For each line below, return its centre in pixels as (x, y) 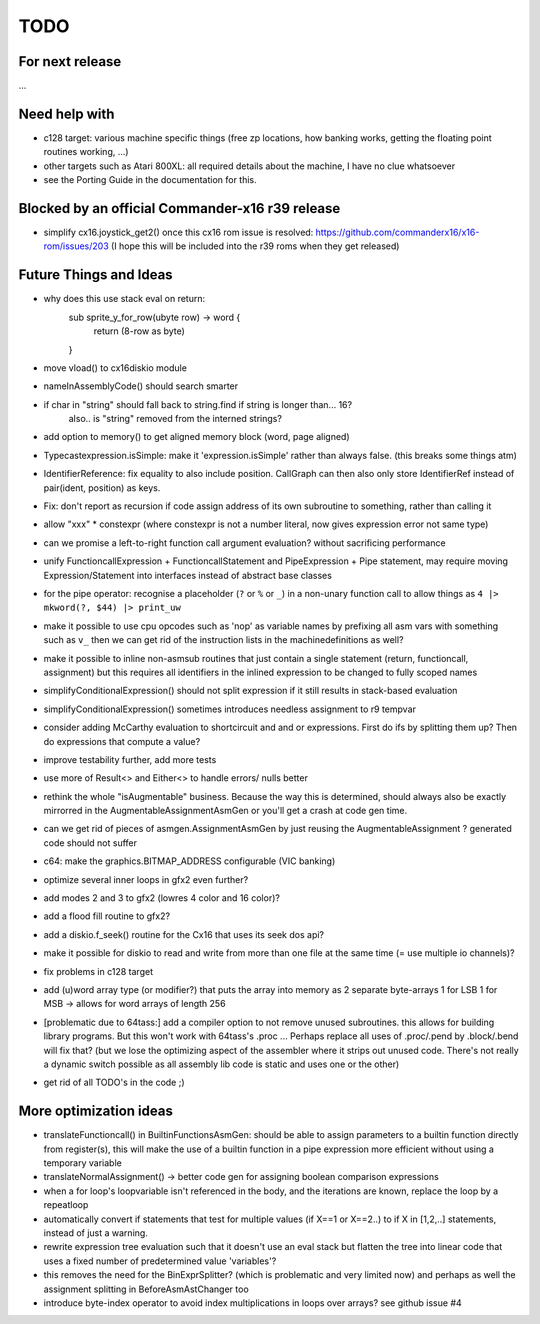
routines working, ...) (86, 152)
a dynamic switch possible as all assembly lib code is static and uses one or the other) (221, 1064)
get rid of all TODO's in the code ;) (114, 1082)
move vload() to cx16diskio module (115, 367)
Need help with (66, 113)
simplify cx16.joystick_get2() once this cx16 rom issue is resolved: (178, 232)
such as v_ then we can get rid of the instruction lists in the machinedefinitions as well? (223, 640)
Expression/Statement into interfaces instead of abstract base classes (187, 575)
